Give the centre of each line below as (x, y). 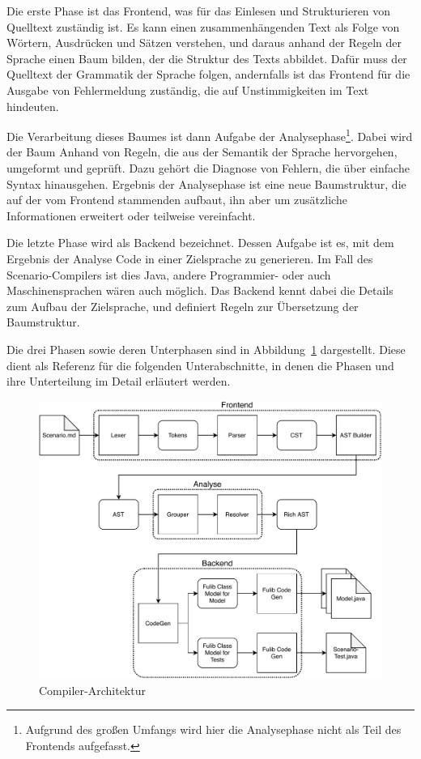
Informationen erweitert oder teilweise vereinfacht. (131, 215)
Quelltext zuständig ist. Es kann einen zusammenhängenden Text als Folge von (203, 26)
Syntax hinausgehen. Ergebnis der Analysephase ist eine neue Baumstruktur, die (206, 183)
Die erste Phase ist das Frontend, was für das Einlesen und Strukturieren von (199, 11)
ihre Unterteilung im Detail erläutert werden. (119, 381)
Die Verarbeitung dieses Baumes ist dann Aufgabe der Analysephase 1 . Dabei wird (210, 135)
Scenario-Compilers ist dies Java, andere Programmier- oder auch (169, 274)
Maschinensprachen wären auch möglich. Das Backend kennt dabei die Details (200, 290)
